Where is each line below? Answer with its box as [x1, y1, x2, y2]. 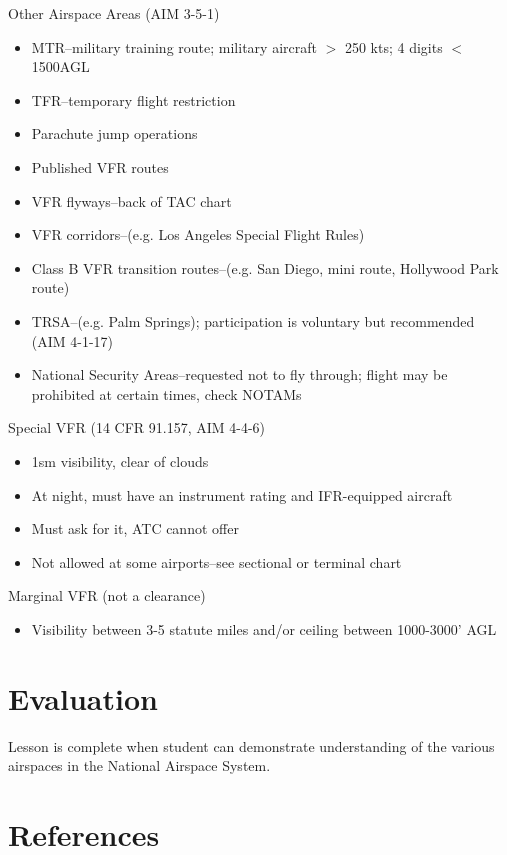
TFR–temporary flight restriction [31, 89, 236, 110]
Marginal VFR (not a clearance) [8, 585, 206, 606]
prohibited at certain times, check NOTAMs [31, 383, 302, 404]
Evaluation [8, 677, 158, 718]
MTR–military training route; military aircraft [31, 36, 317, 57]
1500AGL [31, 56, 90, 77]
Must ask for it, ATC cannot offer [31, 518, 239, 539]
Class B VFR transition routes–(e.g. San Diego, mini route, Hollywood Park [31, 257, 499, 278]
